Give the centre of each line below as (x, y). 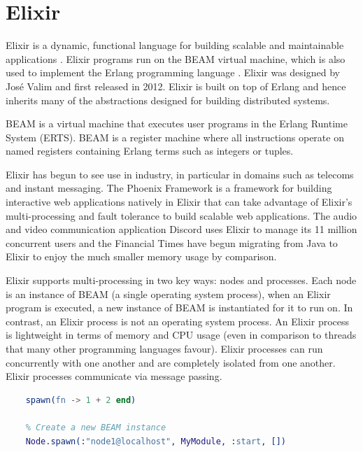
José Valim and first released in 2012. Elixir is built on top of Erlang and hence (176, 86)
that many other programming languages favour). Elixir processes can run (164, 348)
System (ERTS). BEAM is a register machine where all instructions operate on (175, 137)
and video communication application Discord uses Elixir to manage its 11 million (181, 229)
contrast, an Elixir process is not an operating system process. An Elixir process (178, 321)
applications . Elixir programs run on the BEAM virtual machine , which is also (176, 58)
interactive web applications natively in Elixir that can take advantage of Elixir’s (179, 202)
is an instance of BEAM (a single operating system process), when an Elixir (168, 294)
